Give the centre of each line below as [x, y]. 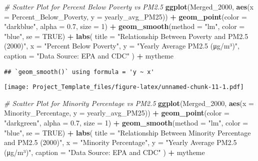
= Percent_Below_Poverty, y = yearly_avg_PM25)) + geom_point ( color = [125, 16]
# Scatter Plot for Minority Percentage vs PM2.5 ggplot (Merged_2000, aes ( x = [129, 103]
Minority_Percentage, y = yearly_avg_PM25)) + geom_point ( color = [117, 113]
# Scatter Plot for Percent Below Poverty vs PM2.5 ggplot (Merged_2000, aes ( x [129, 6]
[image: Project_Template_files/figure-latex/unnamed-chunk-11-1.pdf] [124, 87]
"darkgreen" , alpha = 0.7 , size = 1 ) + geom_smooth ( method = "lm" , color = [126, 123]
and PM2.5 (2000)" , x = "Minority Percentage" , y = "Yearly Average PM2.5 [120, 142]
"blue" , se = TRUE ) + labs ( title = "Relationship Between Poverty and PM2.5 [126, 36]
